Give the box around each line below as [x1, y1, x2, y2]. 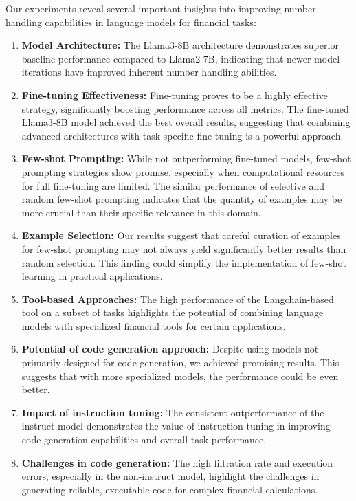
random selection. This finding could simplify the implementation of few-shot [21, 255, 346, 269]
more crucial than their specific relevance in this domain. [21, 205, 261, 219]
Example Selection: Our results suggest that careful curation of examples [21, 228, 341, 243]
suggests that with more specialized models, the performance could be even [21, 368, 339, 383]
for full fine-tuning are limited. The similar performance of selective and [21, 178, 324, 192]
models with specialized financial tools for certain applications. [21, 318, 286, 333]
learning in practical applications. [21, 269, 163, 283]
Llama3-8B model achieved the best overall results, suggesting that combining [21, 115, 351, 129]
